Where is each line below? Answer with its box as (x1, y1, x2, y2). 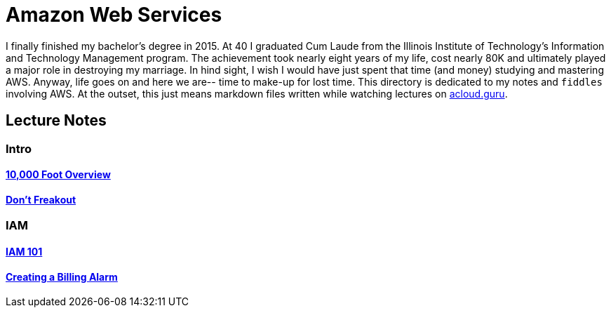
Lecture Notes (6, 112, 107, 130)
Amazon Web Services (6, 3, 222, 27)
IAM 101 (6, 246, 43, 258)
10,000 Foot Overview (6, 168, 111, 181)
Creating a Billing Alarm (6, 270, 118, 283)
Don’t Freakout (6, 193, 76, 206)
